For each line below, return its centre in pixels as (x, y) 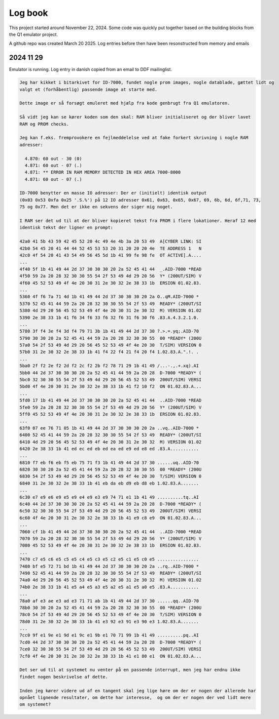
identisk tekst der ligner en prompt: (66, 228)
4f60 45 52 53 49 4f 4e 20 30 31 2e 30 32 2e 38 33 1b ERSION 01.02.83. (110, 283)
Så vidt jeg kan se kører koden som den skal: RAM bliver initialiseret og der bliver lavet (135, 117)
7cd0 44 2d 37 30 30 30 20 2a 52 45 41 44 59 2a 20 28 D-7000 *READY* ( (110, 642)
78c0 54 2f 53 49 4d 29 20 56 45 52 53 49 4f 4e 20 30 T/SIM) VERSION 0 (110, 615)
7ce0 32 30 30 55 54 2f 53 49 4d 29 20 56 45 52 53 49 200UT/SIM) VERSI (110, 649)
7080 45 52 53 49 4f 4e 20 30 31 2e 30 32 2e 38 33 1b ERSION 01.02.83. (110, 545)
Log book (29, 13)
